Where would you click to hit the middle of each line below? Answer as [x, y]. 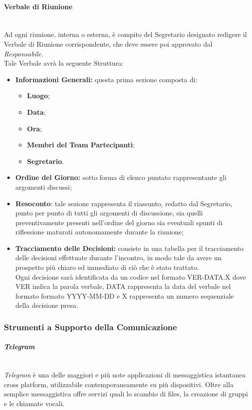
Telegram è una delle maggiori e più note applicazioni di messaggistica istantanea [125, 375]
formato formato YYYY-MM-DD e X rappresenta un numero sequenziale [125, 295]
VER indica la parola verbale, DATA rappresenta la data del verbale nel [123, 286]
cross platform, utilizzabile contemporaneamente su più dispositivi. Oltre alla [119, 384]
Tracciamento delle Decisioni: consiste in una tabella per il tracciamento [129, 248]
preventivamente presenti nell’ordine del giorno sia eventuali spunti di [119, 222]
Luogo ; [38, 96]
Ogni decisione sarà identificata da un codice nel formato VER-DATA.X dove [131, 276]
